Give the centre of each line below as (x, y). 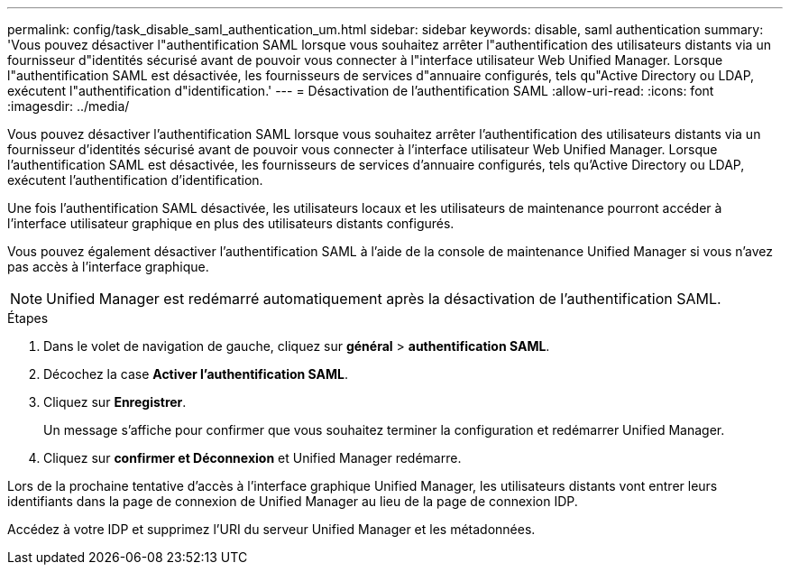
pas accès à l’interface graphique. (108, 267)
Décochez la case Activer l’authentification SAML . (196, 374)
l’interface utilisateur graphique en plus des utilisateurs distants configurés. (231, 223)
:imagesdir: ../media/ (69, 106)
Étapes (28, 318)
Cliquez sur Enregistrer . (115, 402)
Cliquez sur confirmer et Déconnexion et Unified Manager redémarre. (253, 458)
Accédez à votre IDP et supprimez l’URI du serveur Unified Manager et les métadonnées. (271, 529)
